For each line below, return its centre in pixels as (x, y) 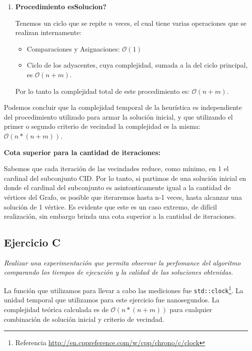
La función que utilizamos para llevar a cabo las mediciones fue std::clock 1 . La (124, 290)
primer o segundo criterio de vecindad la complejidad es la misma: (102, 126)
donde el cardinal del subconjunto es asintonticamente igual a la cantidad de (118, 187)
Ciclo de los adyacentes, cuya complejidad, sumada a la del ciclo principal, (137, 65)
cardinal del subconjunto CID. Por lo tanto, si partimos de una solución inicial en (125, 178)
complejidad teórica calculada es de (56, 309)
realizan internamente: (48, 32)
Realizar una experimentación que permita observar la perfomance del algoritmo (122, 262)
